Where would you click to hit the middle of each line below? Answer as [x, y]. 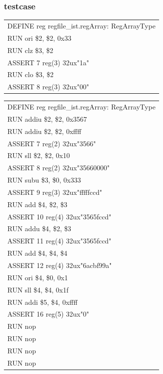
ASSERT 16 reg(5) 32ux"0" [48, 314]
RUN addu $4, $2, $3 [39, 228]
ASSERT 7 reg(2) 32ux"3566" [52, 143]
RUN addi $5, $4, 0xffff [42, 302]
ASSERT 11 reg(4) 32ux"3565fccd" [59, 241]
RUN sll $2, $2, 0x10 [39, 155]
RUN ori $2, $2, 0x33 [40, 38]
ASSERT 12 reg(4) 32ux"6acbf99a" [60, 265]
